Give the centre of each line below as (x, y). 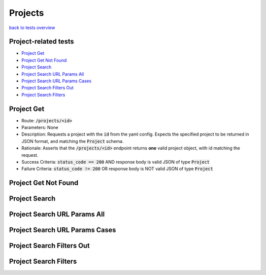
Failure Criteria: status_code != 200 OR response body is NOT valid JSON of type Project (117, 169)
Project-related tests (41, 42)
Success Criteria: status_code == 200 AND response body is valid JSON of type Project (116, 162)
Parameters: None (40, 128)
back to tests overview (32, 28)
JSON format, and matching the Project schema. (73, 141)
